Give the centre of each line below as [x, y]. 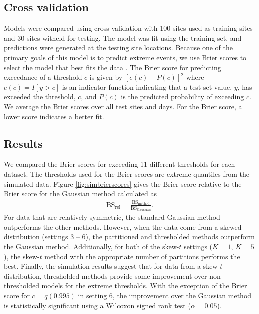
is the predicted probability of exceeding [183, 97]
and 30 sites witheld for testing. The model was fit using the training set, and [123, 38]
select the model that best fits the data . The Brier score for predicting [113, 67]
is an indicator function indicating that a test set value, [147, 87]
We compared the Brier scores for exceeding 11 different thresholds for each [120, 164]
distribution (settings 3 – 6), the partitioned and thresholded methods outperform [129, 236]
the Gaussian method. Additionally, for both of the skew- [92, 246]
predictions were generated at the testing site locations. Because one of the [118, 48]
